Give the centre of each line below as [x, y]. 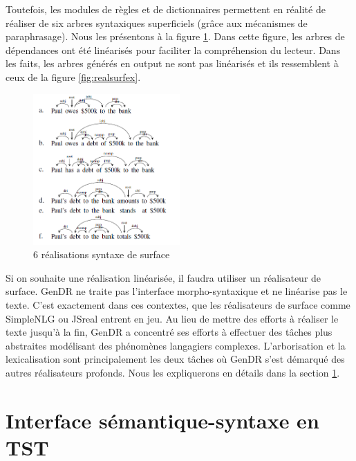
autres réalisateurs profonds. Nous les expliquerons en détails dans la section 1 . [173, 372]
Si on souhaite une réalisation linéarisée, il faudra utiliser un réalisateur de [163, 277]
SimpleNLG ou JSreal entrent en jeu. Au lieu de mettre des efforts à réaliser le [172, 318]
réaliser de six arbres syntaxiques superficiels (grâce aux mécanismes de [157, 22]
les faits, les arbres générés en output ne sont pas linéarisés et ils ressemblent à [172, 63]
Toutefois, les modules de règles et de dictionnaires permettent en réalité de [166, 9]
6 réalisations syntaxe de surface [102, 254]
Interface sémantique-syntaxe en [162, 420]
